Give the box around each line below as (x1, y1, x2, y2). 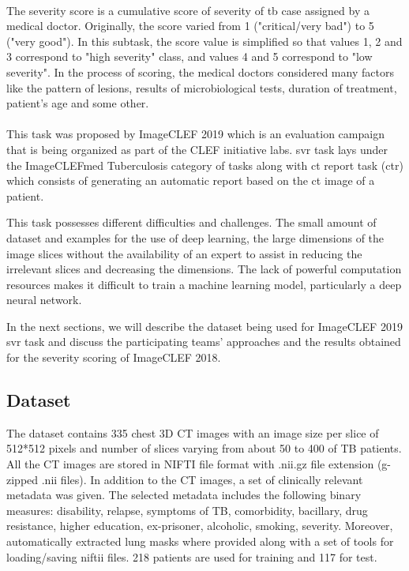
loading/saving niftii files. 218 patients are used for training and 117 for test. (6, 548, 377, 565)
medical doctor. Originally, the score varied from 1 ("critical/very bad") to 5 (6, 17, 374, 34)
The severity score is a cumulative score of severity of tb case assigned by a (6, 2, 370, 18)
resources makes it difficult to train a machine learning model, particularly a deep (6, 276, 402, 292)
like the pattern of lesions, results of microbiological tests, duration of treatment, (6, 79, 397, 96)
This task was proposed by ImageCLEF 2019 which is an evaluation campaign (6, 126, 385, 142)
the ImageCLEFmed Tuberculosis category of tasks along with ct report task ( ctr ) (6, 156, 403, 173)
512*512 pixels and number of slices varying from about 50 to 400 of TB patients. (6, 440, 402, 456)
